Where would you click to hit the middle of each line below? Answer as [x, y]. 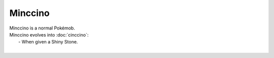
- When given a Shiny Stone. [48, 42]
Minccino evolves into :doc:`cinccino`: [49, 34]
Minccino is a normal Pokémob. [42, 28]
